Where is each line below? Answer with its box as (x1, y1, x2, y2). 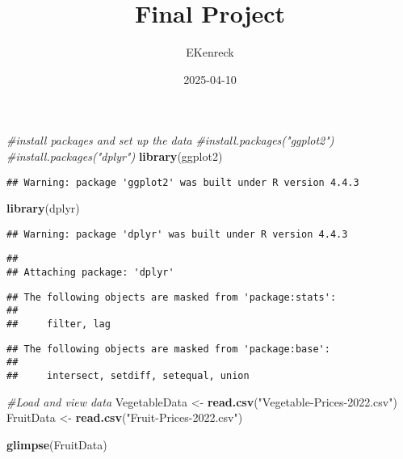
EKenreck (186, 44, 234, 61)
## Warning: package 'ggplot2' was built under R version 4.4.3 (6, 176, 359, 188)
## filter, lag (6, 318, 111, 331)
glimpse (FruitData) (6, 436, 107, 453)
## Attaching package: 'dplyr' (6, 267, 174, 279)
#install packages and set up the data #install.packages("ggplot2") (6, 132, 334, 149)
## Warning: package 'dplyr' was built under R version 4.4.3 (6, 228, 348, 240)
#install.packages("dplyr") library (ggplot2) (6, 147, 223, 164)
